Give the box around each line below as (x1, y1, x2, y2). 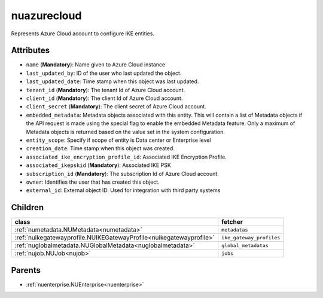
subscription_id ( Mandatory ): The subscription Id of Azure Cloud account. (26, 170, 220, 177)
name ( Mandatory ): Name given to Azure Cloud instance (26, 61, 166, 68)
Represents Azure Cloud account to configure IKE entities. (11, 30, 155, 37)
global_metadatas (221, 242, 269, 248)
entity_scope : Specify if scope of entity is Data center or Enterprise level (26, 136, 211, 144)
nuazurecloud (11, 9, 82, 22)
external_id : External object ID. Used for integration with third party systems (26, 187, 221, 194)
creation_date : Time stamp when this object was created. (26, 145, 175, 152)
